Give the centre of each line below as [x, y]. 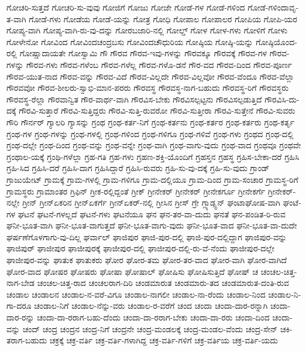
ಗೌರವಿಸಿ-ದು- [282, 99]
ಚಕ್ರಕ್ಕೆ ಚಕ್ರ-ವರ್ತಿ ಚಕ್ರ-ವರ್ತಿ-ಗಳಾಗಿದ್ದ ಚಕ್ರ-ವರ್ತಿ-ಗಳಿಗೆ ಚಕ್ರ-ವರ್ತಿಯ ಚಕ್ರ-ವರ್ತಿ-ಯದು [164, 340]
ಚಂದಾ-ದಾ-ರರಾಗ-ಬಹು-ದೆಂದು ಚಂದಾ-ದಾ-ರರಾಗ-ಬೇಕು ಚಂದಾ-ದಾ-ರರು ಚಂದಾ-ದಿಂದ [153, 317]
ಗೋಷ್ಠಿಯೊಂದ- [276, 41]
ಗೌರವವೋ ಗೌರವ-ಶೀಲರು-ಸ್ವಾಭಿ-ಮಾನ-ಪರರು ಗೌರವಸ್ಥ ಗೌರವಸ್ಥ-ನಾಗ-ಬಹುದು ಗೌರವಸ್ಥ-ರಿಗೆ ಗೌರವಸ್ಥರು [148, 88]
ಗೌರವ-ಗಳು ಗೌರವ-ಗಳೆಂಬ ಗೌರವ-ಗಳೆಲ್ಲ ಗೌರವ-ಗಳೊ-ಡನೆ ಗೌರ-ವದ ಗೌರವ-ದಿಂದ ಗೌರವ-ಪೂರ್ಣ [159, 64]
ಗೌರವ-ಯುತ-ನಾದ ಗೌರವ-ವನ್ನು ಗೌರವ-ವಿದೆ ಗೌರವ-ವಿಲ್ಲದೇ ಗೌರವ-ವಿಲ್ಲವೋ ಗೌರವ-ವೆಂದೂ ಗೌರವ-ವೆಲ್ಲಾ [150, 76]
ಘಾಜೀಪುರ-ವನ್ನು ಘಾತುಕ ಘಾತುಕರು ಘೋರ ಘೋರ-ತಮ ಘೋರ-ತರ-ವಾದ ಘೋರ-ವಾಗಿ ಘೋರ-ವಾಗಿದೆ [147, 260]
